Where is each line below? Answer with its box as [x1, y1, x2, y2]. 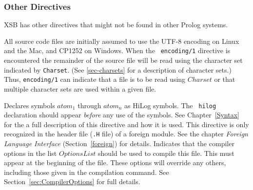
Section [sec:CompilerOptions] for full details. [4, 176, 140, 187]
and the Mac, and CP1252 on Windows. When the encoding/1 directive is [4, 45, 231, 56]
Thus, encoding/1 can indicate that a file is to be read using [4, 74, 186, 84]
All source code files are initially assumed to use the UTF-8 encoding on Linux [4, 36, 239, 46]
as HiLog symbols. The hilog [124, 100, 216, 110]
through [78, 100, 101, 110]
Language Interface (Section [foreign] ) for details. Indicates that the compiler [4, 138, 234, 149]
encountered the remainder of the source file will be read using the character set [4, 55, 243, 65]
